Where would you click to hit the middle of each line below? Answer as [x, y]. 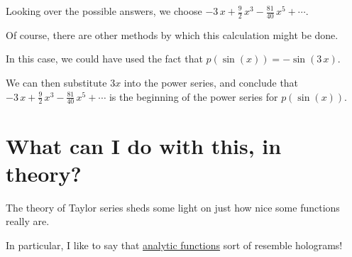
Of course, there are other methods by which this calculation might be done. [172, 34]
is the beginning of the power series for [193, 96]
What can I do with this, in [144, 145]
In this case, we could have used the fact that [104, 59]
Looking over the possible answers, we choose [104, 11]
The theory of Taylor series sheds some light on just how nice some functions [173, 207]
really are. [28, 221]
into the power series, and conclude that [211, 83]
